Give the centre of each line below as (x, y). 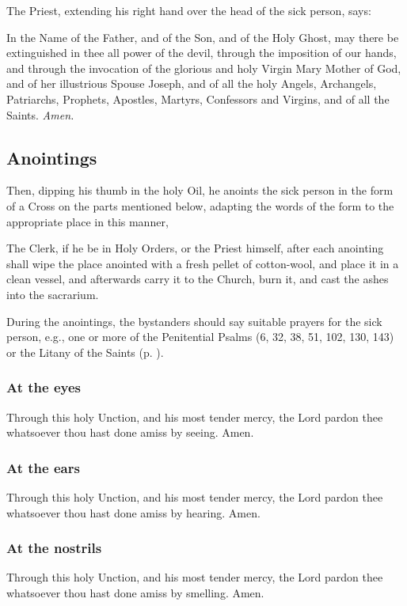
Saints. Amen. (40, 114)
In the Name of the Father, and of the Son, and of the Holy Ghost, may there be (203, 37)
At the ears (43, 467)
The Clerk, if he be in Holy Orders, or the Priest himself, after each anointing (195, 248)
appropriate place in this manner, (87, 221)
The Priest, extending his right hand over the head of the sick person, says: (189, 10)
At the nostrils (54, 548)
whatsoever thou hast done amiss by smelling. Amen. (135, 592)
